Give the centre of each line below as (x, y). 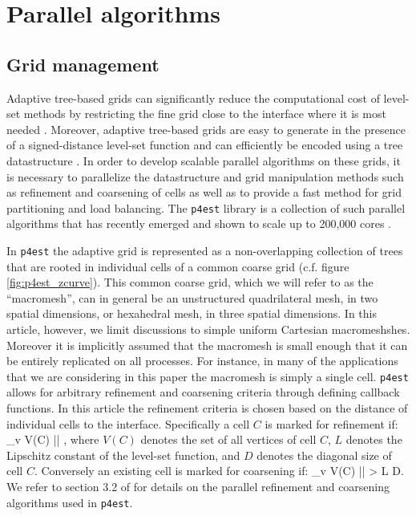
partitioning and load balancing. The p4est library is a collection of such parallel (206, 207)
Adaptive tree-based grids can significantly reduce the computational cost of (193, 98)
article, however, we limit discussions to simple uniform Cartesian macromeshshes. (208, 329)
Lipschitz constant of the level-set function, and (123, 455)
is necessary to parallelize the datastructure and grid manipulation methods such (205, 176)
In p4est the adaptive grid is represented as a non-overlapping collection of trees (205, 250)
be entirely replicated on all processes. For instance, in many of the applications (202, 361)
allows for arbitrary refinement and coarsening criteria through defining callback (203, 392)
